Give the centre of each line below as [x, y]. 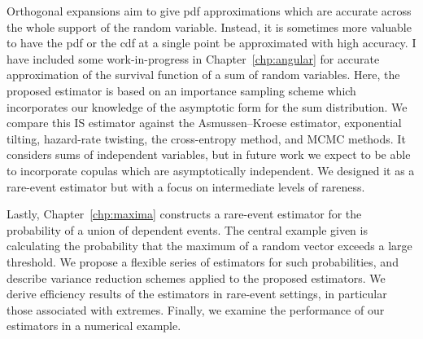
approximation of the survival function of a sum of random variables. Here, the [203, 75]
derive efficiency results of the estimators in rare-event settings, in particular [197, 294]
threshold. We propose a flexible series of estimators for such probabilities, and [203, 261]
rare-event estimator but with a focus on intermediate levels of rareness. [186, 186]
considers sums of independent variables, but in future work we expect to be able [209, 154]
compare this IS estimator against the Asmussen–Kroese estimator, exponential [204, 123]
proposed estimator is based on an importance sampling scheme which [181, 90]
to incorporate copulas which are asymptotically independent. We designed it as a [211, 170]
